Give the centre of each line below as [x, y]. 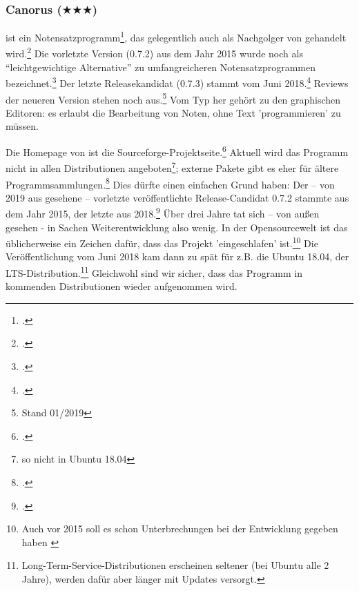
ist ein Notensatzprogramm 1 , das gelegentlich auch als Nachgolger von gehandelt [176, 36]
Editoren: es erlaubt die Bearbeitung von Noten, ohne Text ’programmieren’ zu [173, 112]
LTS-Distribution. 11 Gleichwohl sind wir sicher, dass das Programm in [154, 272]
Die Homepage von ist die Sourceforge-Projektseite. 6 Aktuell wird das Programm [177, 151]
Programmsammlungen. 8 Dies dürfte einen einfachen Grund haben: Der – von [170, 183]
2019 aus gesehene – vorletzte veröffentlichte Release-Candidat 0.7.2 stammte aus [177, 197]
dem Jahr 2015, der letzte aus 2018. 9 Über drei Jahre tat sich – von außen [163, 212]
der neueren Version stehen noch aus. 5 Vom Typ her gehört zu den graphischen [173, 98]
